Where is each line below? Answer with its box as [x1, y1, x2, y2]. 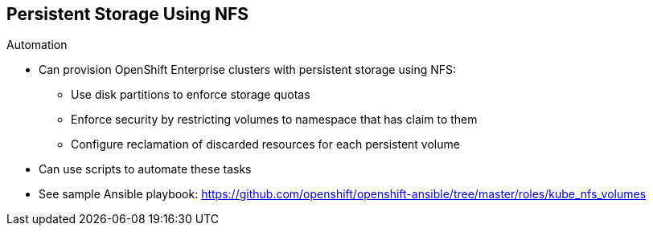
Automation [6, 38, 68, 52]
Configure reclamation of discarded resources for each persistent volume [71, 137, 460, 152]
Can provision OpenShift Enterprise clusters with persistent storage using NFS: [39, 63, 457, 77]
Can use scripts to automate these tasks [39, 162, 252, 177]
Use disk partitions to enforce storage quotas [71, 88, 310, 102]
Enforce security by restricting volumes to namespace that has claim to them [71, 112, 478, 127]
